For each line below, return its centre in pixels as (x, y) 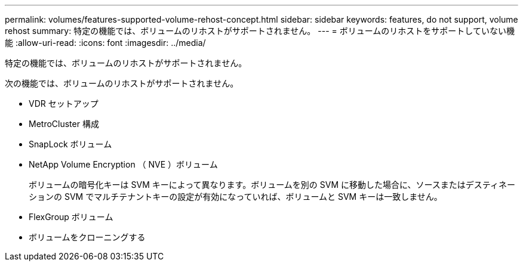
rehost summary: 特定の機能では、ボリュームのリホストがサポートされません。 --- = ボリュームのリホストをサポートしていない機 (260, 31)
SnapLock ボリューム (70, 144)
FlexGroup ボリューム (71, 217)
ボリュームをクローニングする (87, 237)
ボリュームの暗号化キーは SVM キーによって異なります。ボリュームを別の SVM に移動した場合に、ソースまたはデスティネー (272, 185)
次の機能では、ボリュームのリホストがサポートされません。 (122, 83)
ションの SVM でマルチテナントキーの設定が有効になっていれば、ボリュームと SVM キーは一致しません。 (236, 197)
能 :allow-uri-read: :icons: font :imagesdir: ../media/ (105, 43)
